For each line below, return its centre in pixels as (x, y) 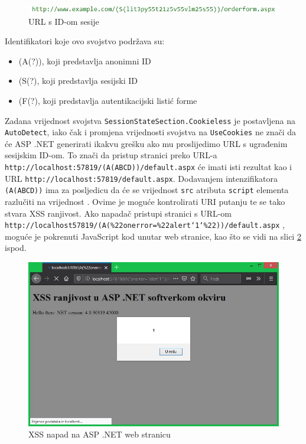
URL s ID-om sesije (64, 21)
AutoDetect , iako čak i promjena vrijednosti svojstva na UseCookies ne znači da (151, 132)
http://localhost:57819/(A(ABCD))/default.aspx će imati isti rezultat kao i (148, 167)
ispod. (16, 248)
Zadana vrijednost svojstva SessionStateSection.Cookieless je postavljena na (150, 120)
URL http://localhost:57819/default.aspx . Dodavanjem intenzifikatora (141, 178)
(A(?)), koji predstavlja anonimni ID (85, 61)
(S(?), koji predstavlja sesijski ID (78, 81)
